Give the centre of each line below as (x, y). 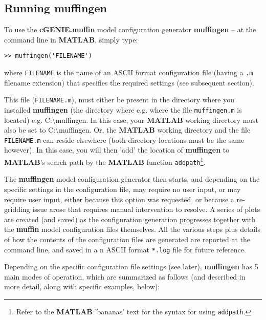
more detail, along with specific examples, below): (82, 286)
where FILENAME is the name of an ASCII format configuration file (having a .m (129, 72)
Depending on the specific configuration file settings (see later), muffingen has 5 (131, 266)
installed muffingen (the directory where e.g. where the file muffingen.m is (123, 109)
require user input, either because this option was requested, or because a (119, 199)
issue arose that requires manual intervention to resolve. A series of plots (146, 209)
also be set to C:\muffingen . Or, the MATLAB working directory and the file (127, 130)
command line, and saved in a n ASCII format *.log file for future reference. (125, 249)
